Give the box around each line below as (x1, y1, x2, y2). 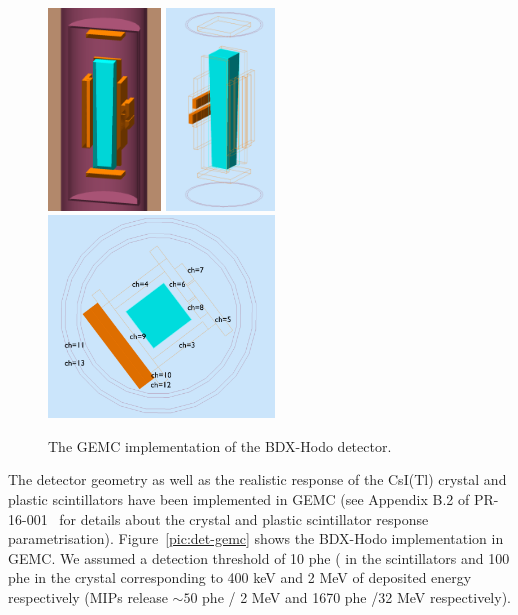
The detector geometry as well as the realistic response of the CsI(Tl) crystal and (8, 469, 507, 490)
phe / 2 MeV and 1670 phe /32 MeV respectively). (202, 587, 511, 608)
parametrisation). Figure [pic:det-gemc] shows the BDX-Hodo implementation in (8, 528, 504, 549)
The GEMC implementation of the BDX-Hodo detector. (48, 435, 392, 456)
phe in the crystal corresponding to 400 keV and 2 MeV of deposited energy (8, 567, 472, 588)
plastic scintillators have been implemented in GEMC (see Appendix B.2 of (8, 489, 470, 510)
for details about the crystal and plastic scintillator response (59, 508, 429, 529)
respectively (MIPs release (8, 587, 168, 608)
